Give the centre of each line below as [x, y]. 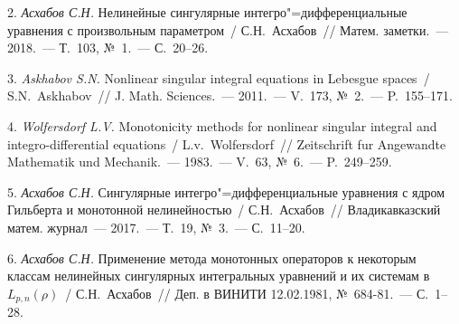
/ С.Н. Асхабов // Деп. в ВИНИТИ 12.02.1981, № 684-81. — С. [247, 293]
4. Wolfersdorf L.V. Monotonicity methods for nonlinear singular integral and [222, 125]
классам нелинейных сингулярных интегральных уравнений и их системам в [219, 276]
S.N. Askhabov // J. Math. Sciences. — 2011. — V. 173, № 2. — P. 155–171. [230, 95]
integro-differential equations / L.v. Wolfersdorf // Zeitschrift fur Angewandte [227, 143]
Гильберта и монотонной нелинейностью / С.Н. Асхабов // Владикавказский [224, 210]
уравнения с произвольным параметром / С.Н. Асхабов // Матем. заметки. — [228, 29]
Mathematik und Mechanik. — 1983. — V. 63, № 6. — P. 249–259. [200, 162]
